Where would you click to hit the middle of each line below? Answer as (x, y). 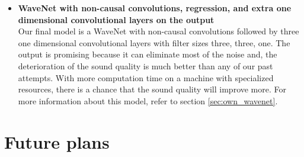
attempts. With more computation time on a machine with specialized (146, 77)
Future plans (57, 141)
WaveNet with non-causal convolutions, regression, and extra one (155, 8)
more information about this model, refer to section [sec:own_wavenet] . (148, 100)
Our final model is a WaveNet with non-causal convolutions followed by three (159, 31)
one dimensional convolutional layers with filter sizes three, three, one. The (154, 42)
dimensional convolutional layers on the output (116, 19)
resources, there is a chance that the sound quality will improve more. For (152, 89)
